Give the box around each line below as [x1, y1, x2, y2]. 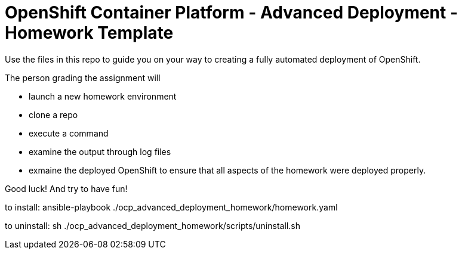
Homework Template [5, 23, 174, 43]
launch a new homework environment [29, 91, 177, 101]
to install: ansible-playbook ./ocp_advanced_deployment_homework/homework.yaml [5, 202, 338, 212]
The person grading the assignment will [5, 72, 161, 83]
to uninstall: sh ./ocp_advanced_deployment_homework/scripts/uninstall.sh [5, 220, 300, 231]
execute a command [29, 128, 109, 138]
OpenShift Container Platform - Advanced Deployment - [5, 2, 458, 23]
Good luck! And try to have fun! [5, 183, 128, 194]
